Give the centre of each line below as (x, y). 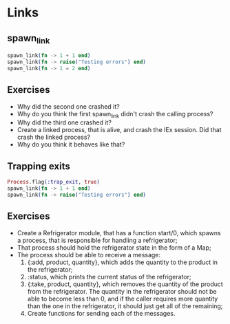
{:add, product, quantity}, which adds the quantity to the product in (123, 262)
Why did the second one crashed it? (68, 106)
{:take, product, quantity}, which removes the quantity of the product (125, 284)
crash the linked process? (54, 137)
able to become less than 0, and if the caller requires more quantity (123, 299)
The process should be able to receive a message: (88, 255)
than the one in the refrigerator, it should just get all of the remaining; (125, 306)
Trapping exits (39, 166)
